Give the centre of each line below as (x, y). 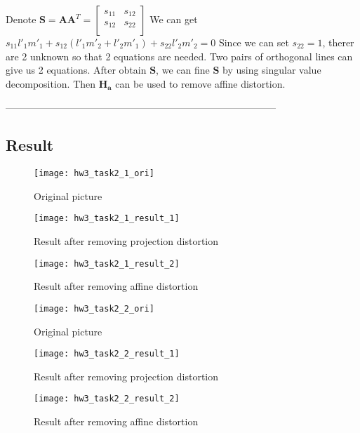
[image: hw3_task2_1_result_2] (107, 264)
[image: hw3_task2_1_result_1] (107, 219)
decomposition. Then (51, 83)
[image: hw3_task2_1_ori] (94, 174)
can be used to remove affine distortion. (200, 83)
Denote (21, 19)
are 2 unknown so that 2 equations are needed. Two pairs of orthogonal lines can (179, 56)
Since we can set (254, 42)
